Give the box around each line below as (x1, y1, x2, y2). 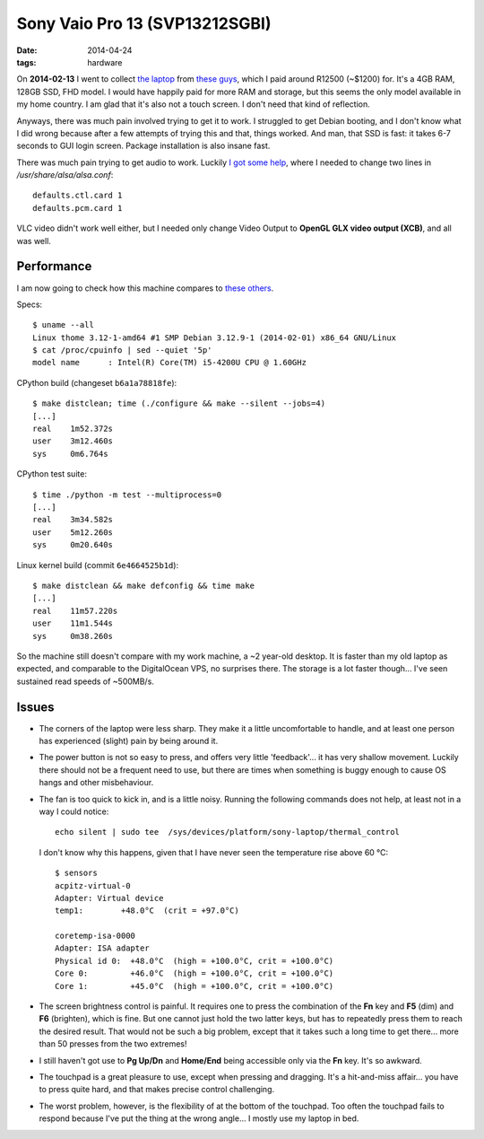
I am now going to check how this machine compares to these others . (16, 283, 274, 294)
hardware (87, 57, 123, 67)
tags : (16, 57, 37, 67)
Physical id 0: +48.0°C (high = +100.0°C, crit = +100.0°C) (55, 956, 334, 966)
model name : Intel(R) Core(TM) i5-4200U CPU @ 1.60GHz (32, 357, 307, 368)
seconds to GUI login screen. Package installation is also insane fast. (16, 140, 271, 152)
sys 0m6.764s (32, 449, 108, 459)
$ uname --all (32, 320, 94, 330)
